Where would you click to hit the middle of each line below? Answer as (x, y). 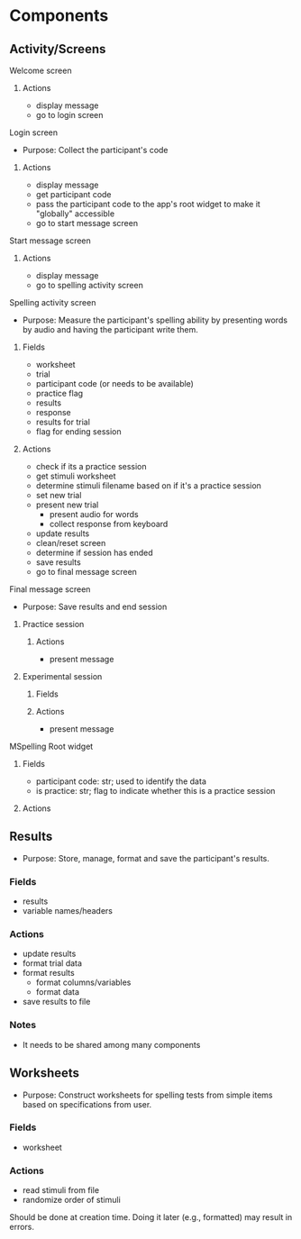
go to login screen (69, 115)
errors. (22, 1227)
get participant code (73, 194)
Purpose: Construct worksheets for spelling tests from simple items (147, 1095)
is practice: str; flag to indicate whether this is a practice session (155, 791)
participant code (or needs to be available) (114, 383)
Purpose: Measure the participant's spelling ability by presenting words (155, 320)
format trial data (52, 963)
